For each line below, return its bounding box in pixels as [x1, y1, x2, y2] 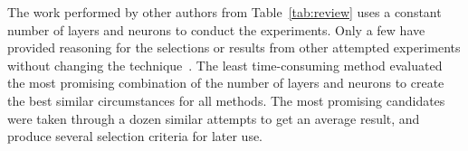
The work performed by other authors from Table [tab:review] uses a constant [7, 3, 442, 21]
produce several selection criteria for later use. [7, 127, 263, 146]
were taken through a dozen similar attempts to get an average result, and [7, 109, 420, 127]
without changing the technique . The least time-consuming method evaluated [7, 55, 443, 74]
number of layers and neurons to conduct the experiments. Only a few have [7, 20, 425, 39]
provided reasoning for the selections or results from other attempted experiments [7, 38, 461, 57]
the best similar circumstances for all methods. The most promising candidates [7, 90, 445, 109]
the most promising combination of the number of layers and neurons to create [7, 73, 444, 92]
